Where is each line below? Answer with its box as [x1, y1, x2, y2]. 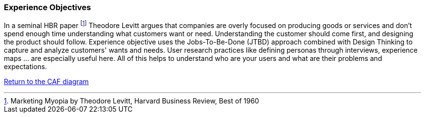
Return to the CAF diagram [4, 77, 89, 86]
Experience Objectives [4, 2, 91, 12]
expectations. [4, 62, 47, 71]
